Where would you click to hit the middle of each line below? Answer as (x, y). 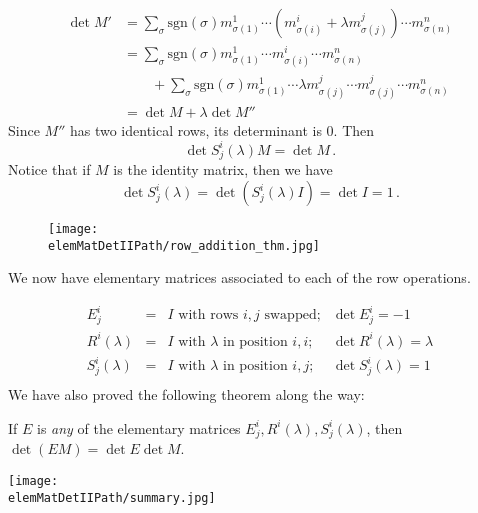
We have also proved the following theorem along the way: (186, 394)
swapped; (292, 315)
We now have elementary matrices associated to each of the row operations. (239, 277)
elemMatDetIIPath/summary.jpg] (112, 497)
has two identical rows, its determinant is (195, 129)
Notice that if (49, 169)
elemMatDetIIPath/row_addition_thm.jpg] (184, 245)
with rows (208, 315)
